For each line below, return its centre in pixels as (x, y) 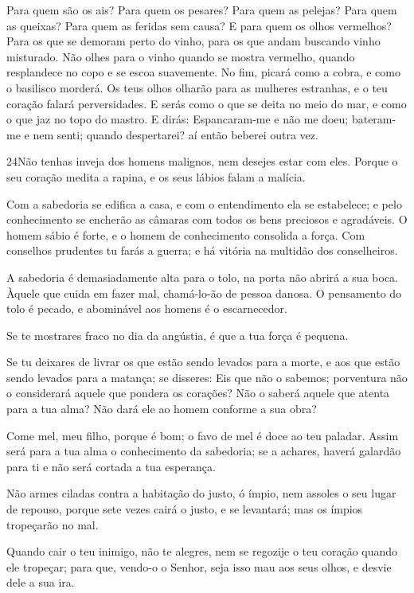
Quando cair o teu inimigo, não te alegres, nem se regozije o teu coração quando (202, 551)
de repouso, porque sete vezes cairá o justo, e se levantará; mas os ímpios (185, 509)
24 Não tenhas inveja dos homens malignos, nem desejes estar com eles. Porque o (202, 161)
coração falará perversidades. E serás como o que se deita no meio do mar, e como (207, 103)
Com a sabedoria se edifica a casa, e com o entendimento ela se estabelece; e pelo (204, 203)
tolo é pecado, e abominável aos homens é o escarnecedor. (147, 308)
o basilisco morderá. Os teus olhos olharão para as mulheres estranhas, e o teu (197, 87)
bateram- (374, 119)
